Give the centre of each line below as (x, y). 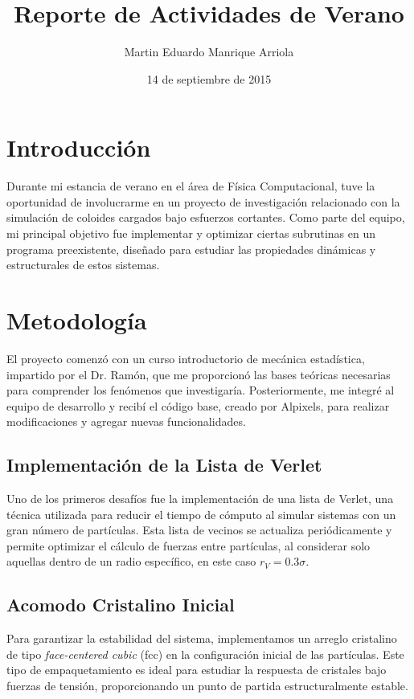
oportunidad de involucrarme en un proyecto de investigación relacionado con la (203, 201)
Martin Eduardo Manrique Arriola (209, 52)
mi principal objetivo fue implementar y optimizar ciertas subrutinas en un (191, 233)
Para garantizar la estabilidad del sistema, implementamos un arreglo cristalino (202, 638)
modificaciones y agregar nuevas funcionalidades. (126, 421)
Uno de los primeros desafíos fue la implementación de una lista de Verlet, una (200, 499)
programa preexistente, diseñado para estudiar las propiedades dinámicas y (191, 249)
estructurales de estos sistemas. (83, 265)
